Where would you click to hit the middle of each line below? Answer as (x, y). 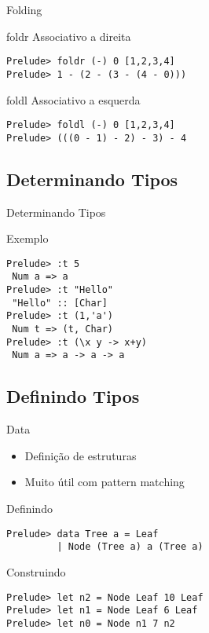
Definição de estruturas (81, 455)
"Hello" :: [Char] (60, 303)
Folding (24, 9)
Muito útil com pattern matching (104, 482)
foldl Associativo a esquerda (73, 99)
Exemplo (27, 238)
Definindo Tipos (73, 396)
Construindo (36, 571)
